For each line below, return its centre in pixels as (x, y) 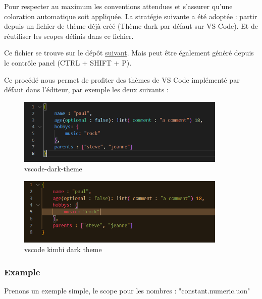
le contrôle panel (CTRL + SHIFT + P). (68, 62)
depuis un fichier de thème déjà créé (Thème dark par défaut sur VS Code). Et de (131, 26)
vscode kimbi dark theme (63, 249)
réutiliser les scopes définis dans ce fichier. (69, 36)
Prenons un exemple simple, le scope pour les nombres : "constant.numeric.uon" (127, 291)
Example (22, 272)
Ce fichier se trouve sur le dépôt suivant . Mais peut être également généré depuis (129, 53)
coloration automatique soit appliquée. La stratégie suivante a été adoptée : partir (131, 16)
